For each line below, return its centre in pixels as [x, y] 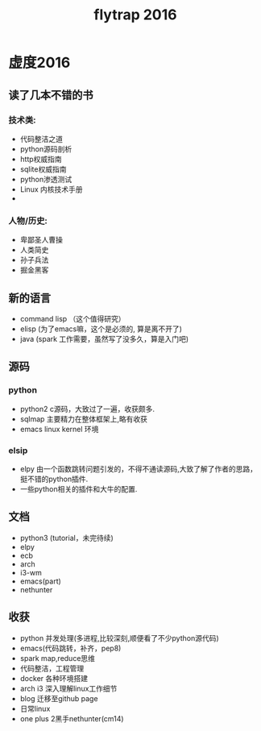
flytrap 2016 [135, 15]
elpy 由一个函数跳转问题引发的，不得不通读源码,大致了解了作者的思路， [139, 468]
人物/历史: [28, 221]
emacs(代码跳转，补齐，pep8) [70, 648]
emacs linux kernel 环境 [59, 429]
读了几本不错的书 [51, 95]
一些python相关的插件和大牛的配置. [79, 488]
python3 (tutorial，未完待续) [67, 538]
